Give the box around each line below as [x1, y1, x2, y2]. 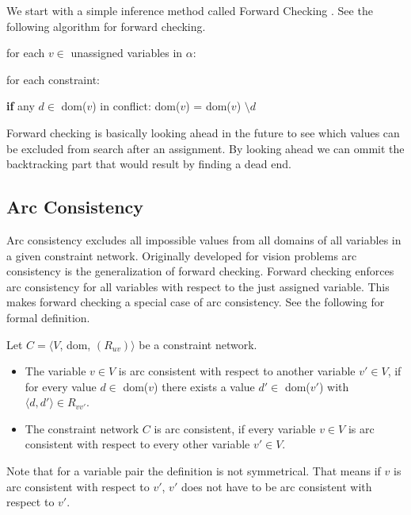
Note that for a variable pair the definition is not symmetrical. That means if [6, 463, 381, 479]
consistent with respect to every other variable [25, 436, 250, 452]
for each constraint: [6, 71, 100, 87]
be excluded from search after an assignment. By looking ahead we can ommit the [6, 140, 405, 156]
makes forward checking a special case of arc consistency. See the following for [6, 294, 385, 310]
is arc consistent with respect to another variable [118, 363, 356, 379]
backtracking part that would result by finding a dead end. [6, 156, 291, 172]
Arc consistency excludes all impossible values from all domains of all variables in [6, 231, 401, 248]
